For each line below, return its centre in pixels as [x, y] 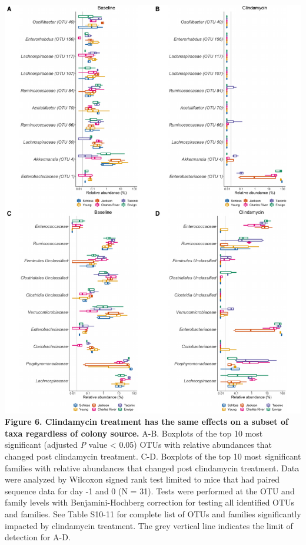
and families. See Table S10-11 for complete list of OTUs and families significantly [153, 514]
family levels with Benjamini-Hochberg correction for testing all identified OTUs [150, 502]
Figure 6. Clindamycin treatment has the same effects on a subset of [147, 422]
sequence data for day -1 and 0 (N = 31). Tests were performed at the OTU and [150, 490]
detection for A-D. [38, 537]
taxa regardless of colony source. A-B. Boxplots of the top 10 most [134, 433]
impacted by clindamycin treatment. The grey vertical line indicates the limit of [149, 525]
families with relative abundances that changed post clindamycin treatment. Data [152, 468]
